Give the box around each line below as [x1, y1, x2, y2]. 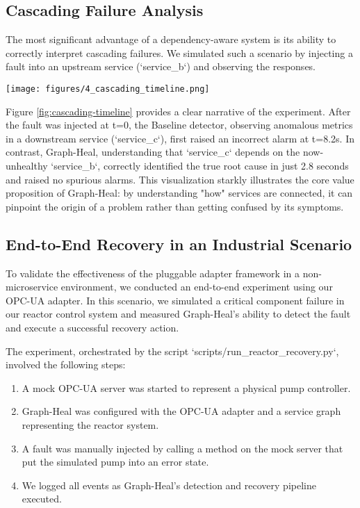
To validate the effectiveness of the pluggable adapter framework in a [6, 265, 300, 280]
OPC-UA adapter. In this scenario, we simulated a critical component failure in [6, 293, 345, 307]
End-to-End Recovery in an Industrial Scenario [6, 233, 352, 254]
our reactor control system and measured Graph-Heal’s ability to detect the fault [6, 306, 351, 321]
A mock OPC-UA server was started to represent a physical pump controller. [22, 380, 351, 395]
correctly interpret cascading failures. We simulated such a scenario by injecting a [6, 45, 353, 60]
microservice [6, 279, 58, 294]
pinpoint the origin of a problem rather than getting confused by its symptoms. [6, 199, 344, 213]
